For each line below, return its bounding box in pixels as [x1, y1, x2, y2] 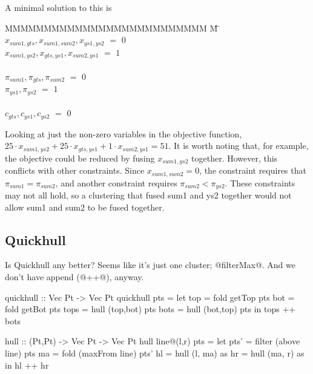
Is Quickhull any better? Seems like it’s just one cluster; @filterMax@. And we [5, 258, 295, 271]
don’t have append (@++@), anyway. [5, 271, 144, 283]
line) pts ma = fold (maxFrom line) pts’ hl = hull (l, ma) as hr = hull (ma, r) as [5, 347, 305, 359]
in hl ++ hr [5, 358, 49, 371]
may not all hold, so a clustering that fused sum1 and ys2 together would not [5, 189, 292, 202]
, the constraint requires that [199, 164, 306, 177]
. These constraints [225, 176, 295, 189]
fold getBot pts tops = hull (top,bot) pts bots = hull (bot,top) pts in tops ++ [5, 303, 296, 315]
